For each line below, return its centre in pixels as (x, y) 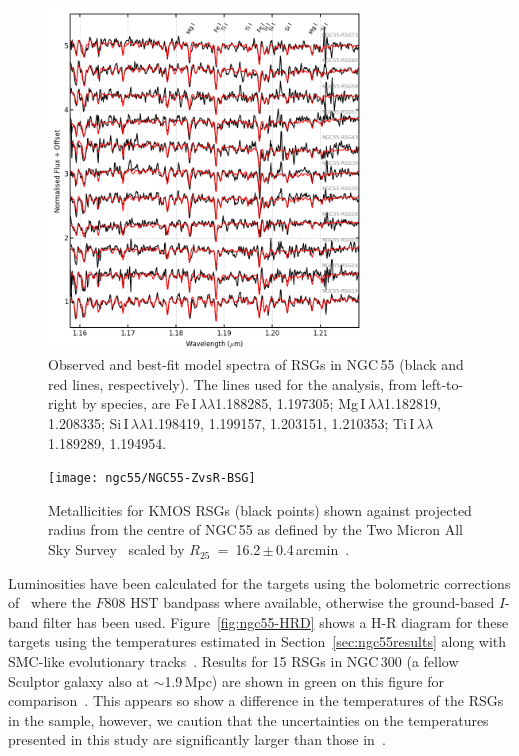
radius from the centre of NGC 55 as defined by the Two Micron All (255, 529)
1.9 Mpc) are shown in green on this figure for (304, 680)
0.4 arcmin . (312, 549)
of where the (49, 602)
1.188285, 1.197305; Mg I (290, 403)
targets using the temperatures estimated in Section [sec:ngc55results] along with (257, 641)
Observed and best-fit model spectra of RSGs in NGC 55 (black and (256, 364)
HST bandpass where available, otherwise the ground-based (312, 602)
